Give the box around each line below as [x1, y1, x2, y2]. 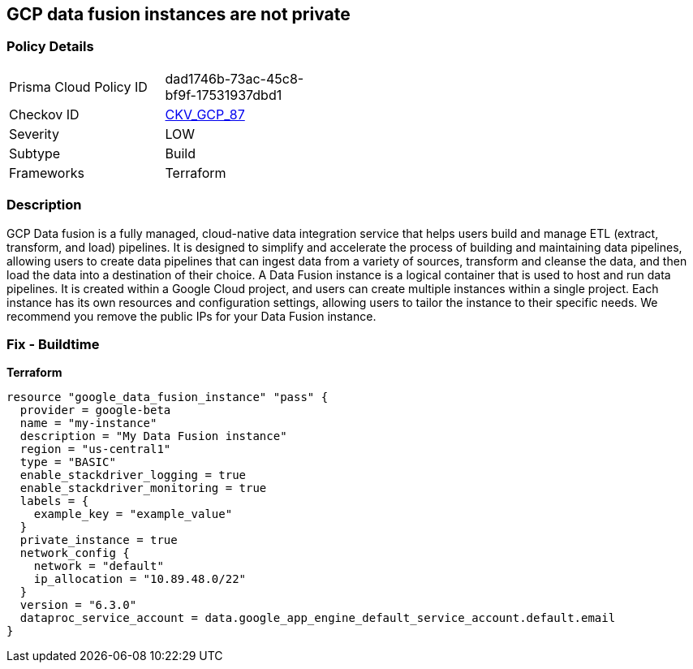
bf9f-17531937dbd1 [165, 86, 282, 103]
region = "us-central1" [19, 442, 171, 456]
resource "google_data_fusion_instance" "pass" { [6, 391, 329, 404]
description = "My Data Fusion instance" [19, 429, 287, 443]
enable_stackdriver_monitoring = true [19, 481, 267, 495]
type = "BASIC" [19, 455, 116, 469]
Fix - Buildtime [6, 335, 100, 352]
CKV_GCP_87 [165, 106, 245, 123]
